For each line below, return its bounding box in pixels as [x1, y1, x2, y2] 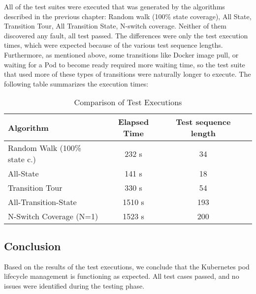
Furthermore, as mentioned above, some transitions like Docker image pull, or [4, 49, 239, 59]
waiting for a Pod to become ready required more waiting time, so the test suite [4, 59, 245, 69]
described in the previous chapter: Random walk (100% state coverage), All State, [4, 11, 252, 21]
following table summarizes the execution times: [4, 78, 149, 88]
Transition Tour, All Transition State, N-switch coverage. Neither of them [4, 21, 226, 31]
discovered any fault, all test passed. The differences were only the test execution [4, 30, 248, 40]
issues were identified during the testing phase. [4, 280, 145, 291]
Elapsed [118, 116, 149, 128]
